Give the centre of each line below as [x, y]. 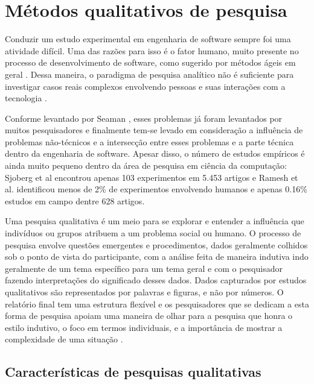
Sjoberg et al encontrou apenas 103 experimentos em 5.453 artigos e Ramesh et [152, 177]
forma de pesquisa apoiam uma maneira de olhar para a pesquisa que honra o [149, 316]
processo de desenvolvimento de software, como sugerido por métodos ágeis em [150, 62]
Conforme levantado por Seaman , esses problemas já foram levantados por [144, 118]
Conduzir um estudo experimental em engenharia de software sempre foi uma [148, 39]
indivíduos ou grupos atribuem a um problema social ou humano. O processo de [153, 233]
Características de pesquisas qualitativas [133, 372]
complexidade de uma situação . [64, 339]
